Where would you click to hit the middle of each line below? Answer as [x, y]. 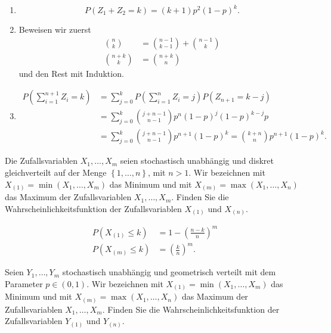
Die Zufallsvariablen [41, 161]
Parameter [24, 283]
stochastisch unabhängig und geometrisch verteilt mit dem [169, 272]
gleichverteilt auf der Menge [56, 172]
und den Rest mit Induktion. [71, 73]
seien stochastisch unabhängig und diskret [197, 161]
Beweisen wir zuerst [55, 29]
